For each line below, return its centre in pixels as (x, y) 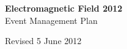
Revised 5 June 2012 (43, 41)
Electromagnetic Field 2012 (64, 8)
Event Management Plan (51, 20)
